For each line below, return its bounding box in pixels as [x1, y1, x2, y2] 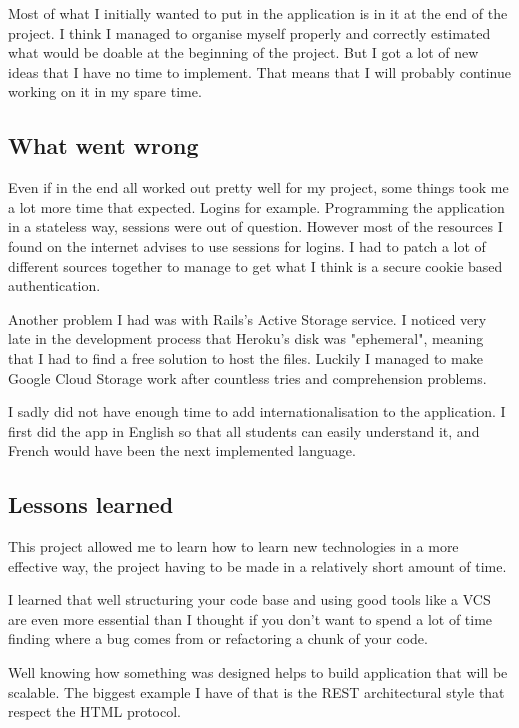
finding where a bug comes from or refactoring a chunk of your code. [8, 628, 428, 649]
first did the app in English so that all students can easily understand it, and [8, 420, 480, 441]
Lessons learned [8, 489, 174, 520]
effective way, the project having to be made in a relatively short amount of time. [8, 555, 507, 576]
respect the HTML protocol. [8, 701, 182, 722]
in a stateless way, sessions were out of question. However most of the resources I [8, 216, 503, 237]
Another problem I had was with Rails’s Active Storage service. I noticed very [8, 308, 487, 329]
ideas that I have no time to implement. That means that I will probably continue [8, 61, 512, 82]
